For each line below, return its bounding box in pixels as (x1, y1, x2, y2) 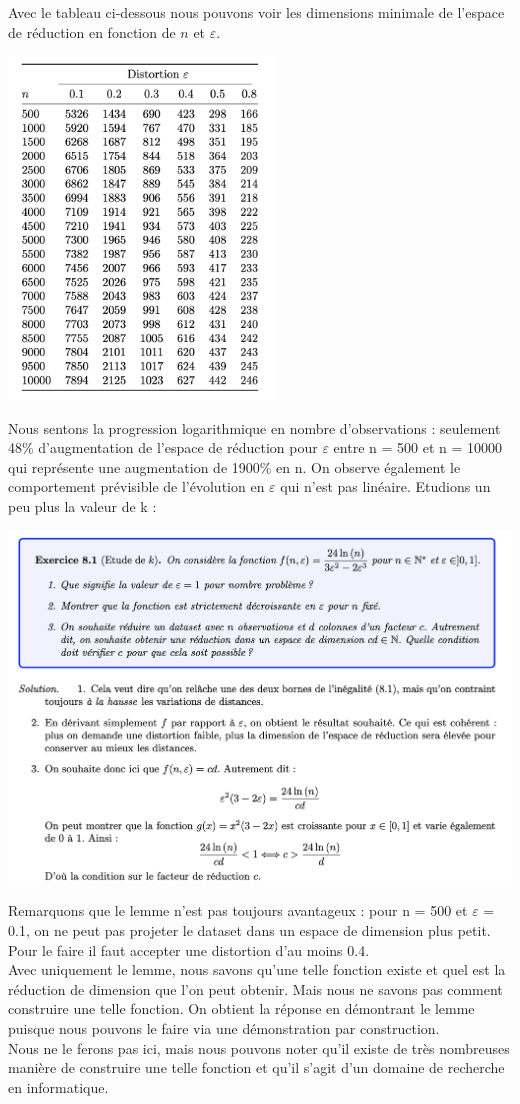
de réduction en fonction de (8, 21, 176, 42)
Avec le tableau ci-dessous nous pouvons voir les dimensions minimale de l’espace (8, 2, 505, 22)
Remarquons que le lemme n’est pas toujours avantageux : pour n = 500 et (8, 900, 468, 921)
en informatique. (8, 1076, 109, 1097)
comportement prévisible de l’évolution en (8, 476, 265, 497)
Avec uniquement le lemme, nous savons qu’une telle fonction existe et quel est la (8, 959, 506, 980)
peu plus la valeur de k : (8, 496, 157, 517)
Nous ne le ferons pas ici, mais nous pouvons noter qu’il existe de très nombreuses (8, 1037, 510, 1058)
